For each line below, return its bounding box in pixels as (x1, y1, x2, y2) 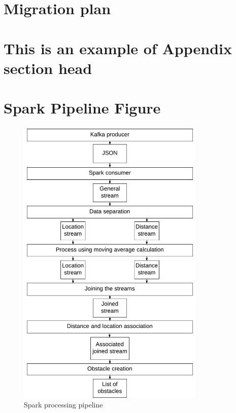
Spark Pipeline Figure (4, 97, 161, 118)
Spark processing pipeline (24, 399, 103, 410)
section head (4, 57, 92, 78)
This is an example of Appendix (4, 37, 232, 58)
